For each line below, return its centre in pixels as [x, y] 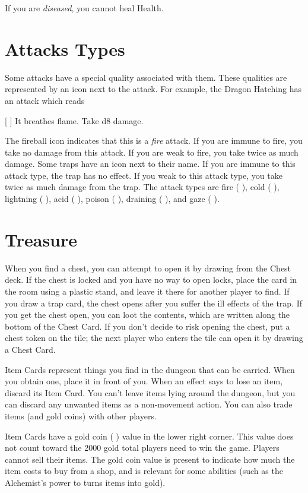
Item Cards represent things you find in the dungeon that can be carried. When [150, 369]
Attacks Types [65, 48]
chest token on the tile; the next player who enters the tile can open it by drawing [154, 338]
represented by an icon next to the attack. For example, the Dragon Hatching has [153, 89]
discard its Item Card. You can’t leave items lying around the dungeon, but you [150, 392]
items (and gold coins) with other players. [81, 415]
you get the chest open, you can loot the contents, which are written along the [147, 315]
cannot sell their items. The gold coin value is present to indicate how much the [150, 459]
